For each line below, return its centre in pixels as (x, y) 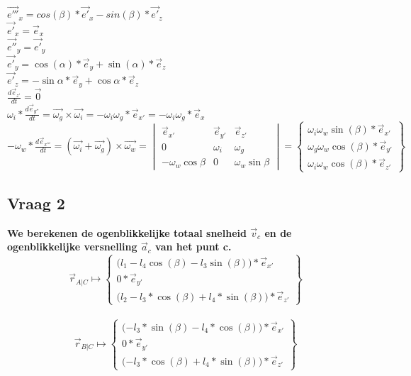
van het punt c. (193, 247)
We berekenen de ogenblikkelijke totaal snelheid (127, 232)
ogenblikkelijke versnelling (72, 247)
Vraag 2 (36, 203)
